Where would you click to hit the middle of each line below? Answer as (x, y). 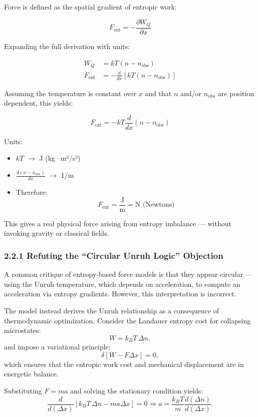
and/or (191, 93)
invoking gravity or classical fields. (57, 233)
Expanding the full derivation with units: (67, 46)
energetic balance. (31, 374)
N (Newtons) (155, 205)
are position (236, 93)
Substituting (23, 390)
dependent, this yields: (39, 103)
